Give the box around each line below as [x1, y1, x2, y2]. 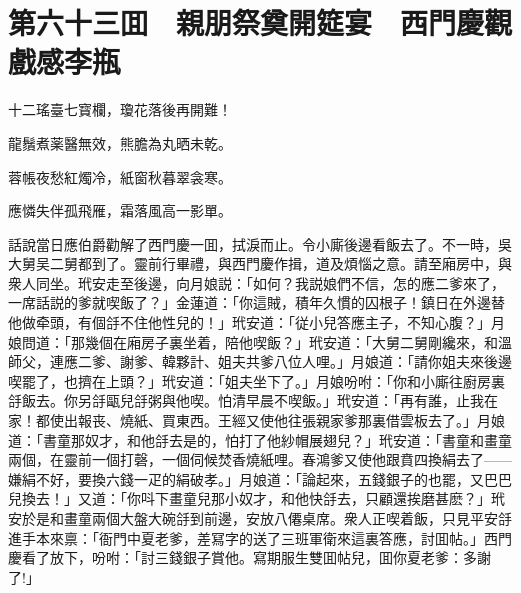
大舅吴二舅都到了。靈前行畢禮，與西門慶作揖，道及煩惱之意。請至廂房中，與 [8, 253, 512, 274]
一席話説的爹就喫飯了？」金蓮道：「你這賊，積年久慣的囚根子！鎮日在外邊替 [8, 292, 505, 313]
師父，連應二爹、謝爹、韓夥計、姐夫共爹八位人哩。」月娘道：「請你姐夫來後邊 [8, 351, 512, 372]
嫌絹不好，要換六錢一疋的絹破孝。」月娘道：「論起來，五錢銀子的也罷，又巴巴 [8, 468, 512, 489]
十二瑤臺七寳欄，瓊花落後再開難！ [8, 99, 232, 120]
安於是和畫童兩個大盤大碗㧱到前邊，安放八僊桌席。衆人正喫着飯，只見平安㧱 [8, 508, 512, 528]
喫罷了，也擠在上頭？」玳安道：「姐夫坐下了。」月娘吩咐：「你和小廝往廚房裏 [8, 370, 505, 391]
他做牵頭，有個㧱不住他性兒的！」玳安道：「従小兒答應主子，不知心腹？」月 [8, 312, 505, 333]
